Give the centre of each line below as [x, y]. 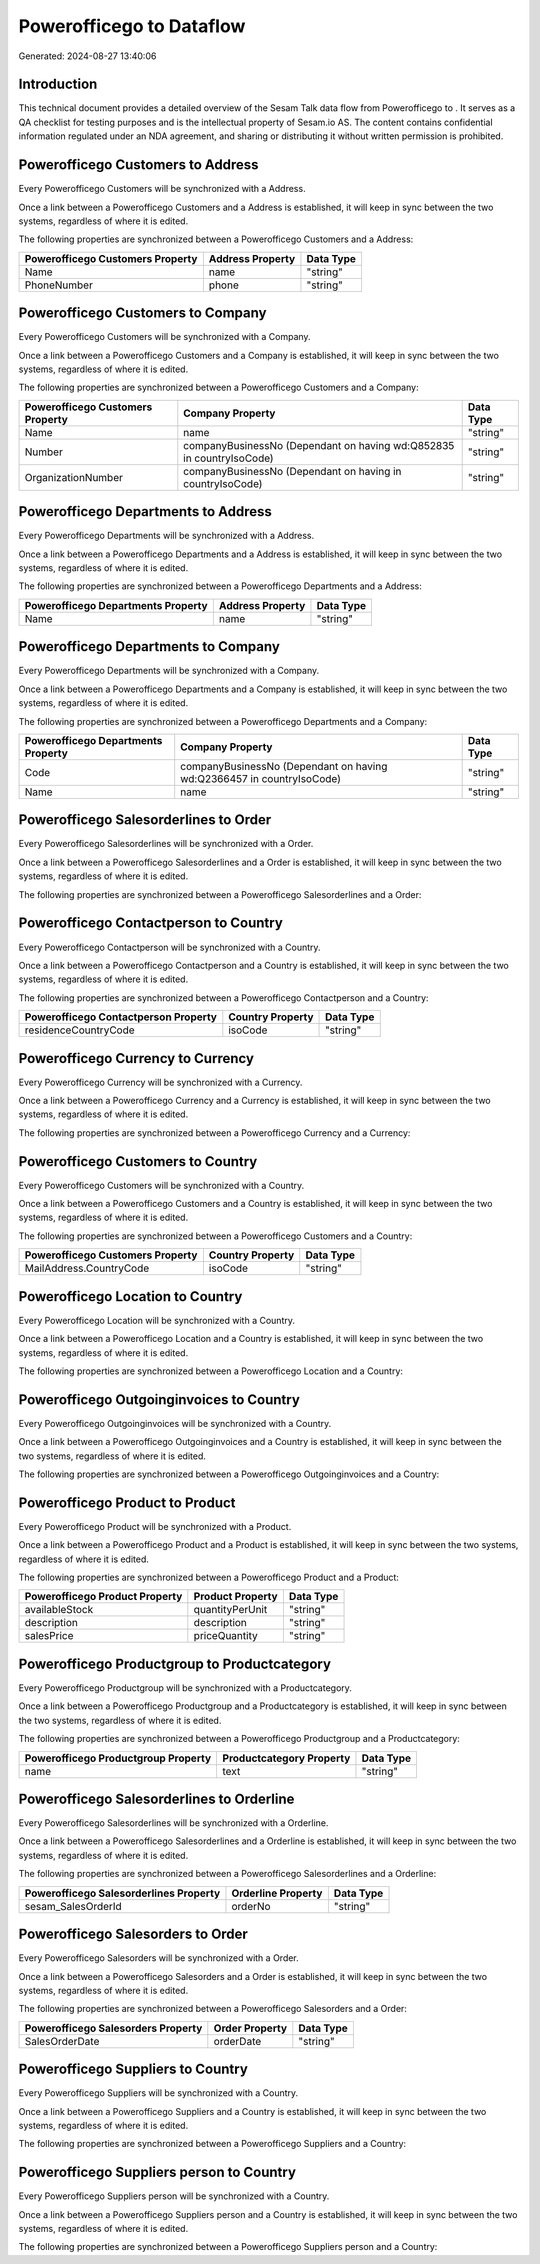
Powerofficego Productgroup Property [118, 1758]
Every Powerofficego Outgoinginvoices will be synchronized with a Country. [175, 1423]
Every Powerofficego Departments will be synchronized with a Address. [166, 536]
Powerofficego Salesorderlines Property [122, 1893]
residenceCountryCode [79, 1030]
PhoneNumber [59, 285]
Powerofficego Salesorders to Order [133, 1934]
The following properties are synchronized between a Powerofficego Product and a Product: [209, 1577]
